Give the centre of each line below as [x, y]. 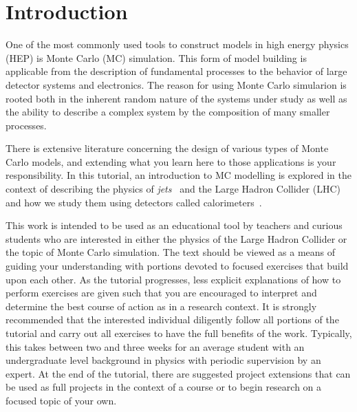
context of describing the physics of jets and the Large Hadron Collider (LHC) [173, 189]
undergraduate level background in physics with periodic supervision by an [163, 360]
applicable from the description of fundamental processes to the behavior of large [176, 71]
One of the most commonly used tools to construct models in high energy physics [177, 44]
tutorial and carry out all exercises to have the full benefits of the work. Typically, [179, 333]
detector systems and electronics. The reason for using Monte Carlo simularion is [176, 84]
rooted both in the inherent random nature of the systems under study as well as [176, 98]
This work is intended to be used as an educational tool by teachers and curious [174, 225]
